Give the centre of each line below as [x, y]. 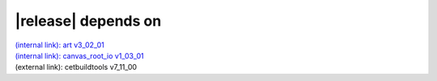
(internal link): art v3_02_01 [59, 45]
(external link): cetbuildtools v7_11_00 [76, 67]
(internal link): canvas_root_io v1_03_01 [80, 55]
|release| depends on [88, 21]
